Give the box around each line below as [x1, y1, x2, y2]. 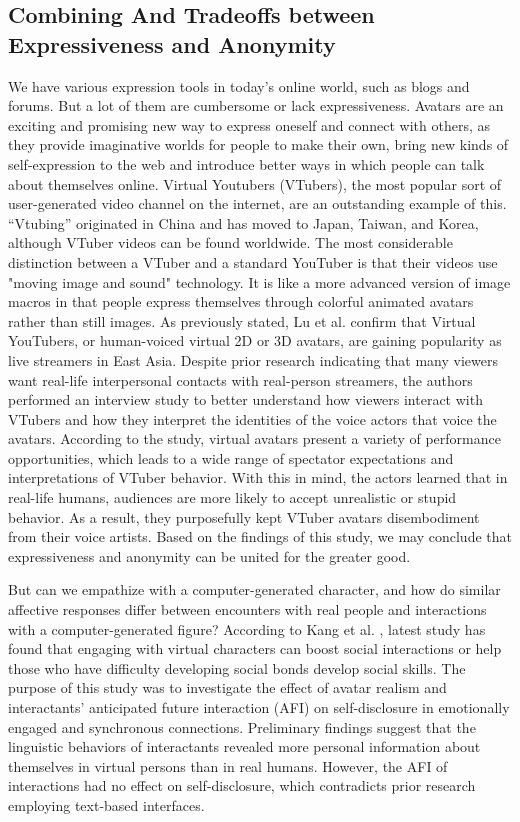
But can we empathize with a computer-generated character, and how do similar [8, 579, 501, 600]
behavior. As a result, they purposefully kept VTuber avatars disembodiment [8, 506, 480, 527]
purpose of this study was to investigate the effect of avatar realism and [8, 677, 447, 698]
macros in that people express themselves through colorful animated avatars [8, 291, 474, 312]
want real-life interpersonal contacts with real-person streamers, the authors [8, 369, 473, 390]
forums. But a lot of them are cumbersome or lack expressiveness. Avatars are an [8, 95, 504, 116]
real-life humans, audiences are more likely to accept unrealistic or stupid [8, 487, 457, 508]
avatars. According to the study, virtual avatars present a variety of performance [8, 428, 501, 449]
